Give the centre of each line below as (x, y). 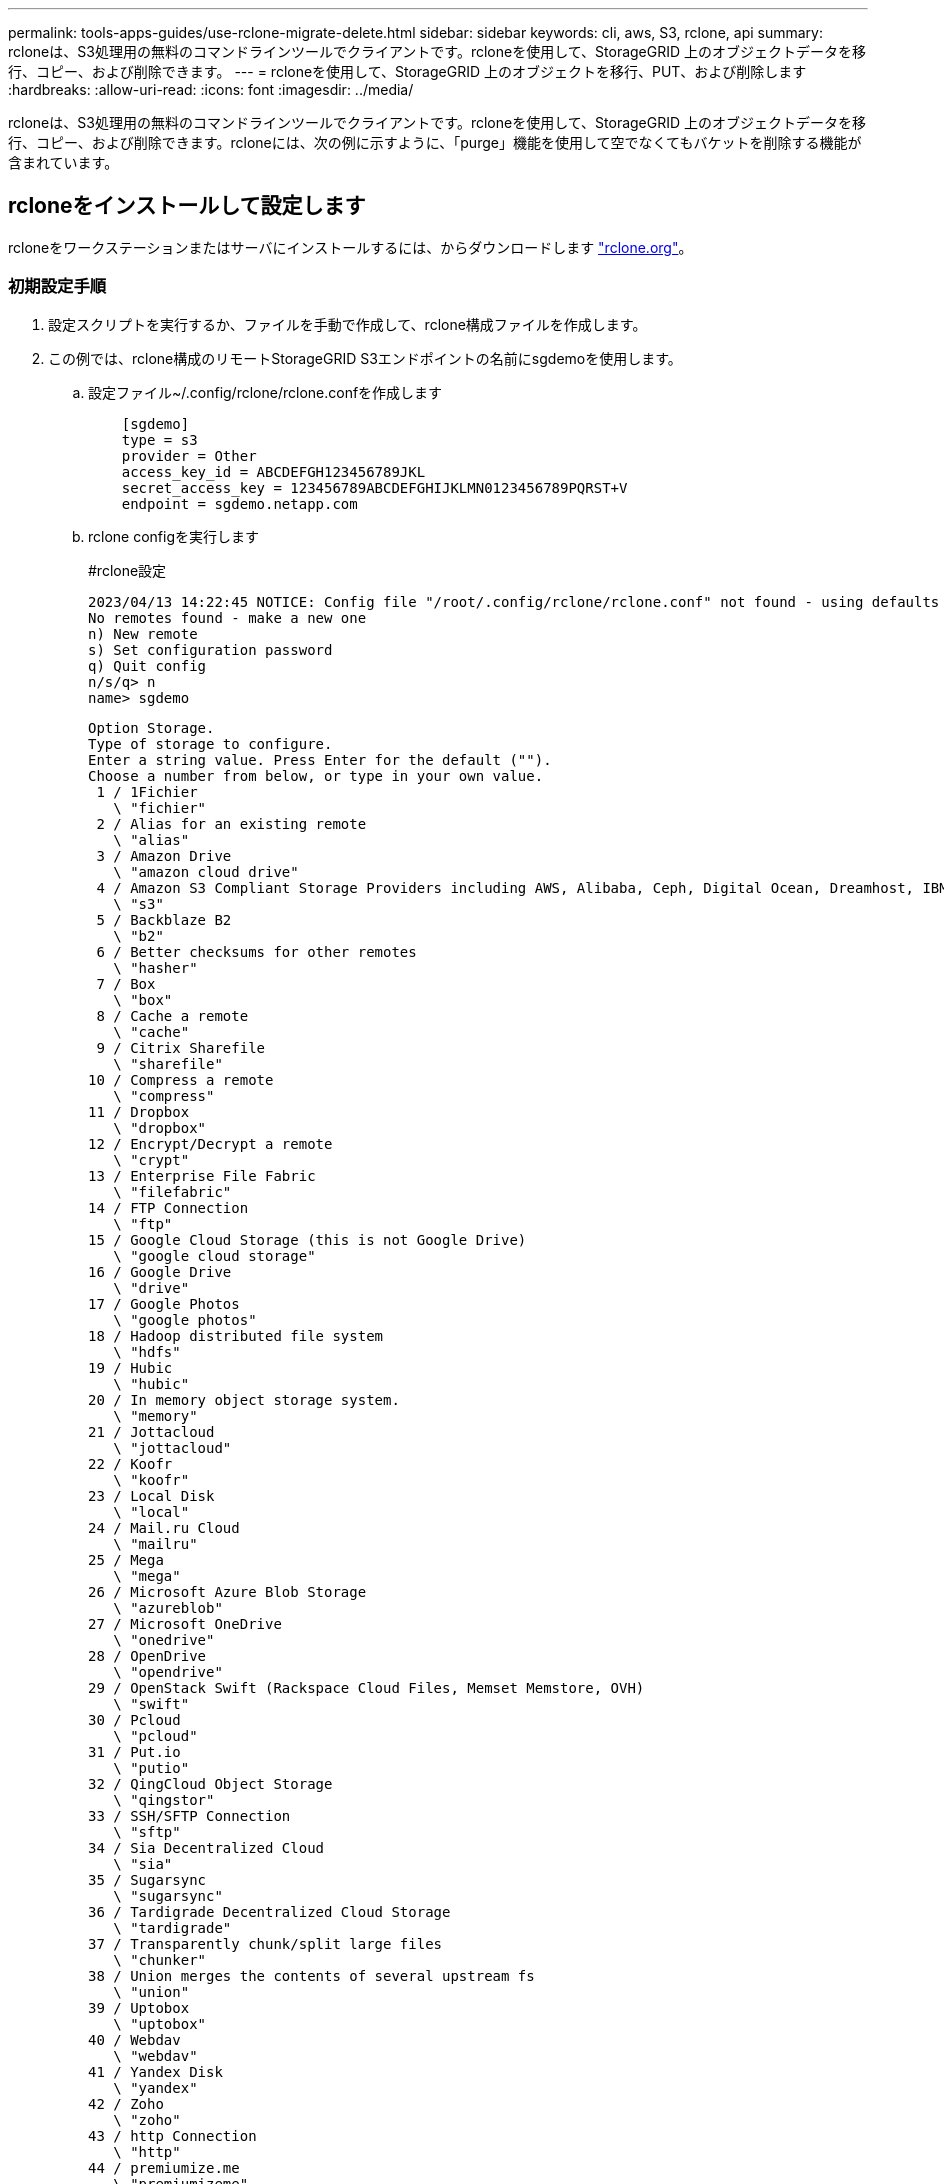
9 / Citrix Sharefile (181, 1047)
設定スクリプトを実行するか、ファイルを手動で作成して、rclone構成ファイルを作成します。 (347, 324)
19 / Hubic (130, 1367)
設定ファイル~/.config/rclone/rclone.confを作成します (265, 392)
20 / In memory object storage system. (244, 1399)
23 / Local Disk (151, 1495)
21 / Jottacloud (151, 1431)
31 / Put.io (134, 1751)
